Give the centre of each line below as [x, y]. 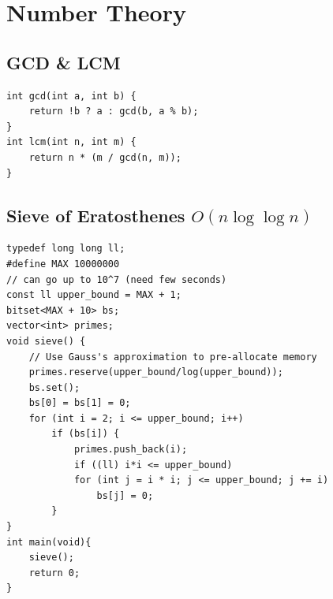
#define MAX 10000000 [63, 264]
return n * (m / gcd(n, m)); [105, 157]
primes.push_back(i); [131, 450]
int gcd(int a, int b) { [71, 96]
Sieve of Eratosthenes [96, 215]
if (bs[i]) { [86, 434]
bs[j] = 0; [125, 495]
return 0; [54, 573]
